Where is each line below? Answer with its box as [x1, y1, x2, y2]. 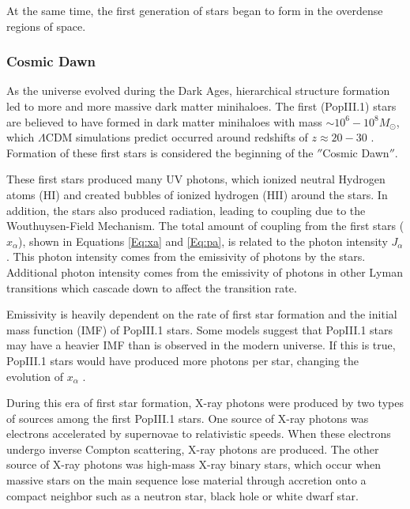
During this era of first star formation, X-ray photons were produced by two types [6, 394, 404, 411]
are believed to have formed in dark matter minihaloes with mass [6, 113, 322, 130]
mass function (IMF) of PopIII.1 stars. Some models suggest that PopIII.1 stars [6, 321, 393, 337]
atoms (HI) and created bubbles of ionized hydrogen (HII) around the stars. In [6, 186, 388, 202]
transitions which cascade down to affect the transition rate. [6, 279, 297, 296]
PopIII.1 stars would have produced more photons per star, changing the [6, 352, 359, 368]
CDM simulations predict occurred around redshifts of [45, 129, 308, 145]
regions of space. [6, 17, 86, 34]
